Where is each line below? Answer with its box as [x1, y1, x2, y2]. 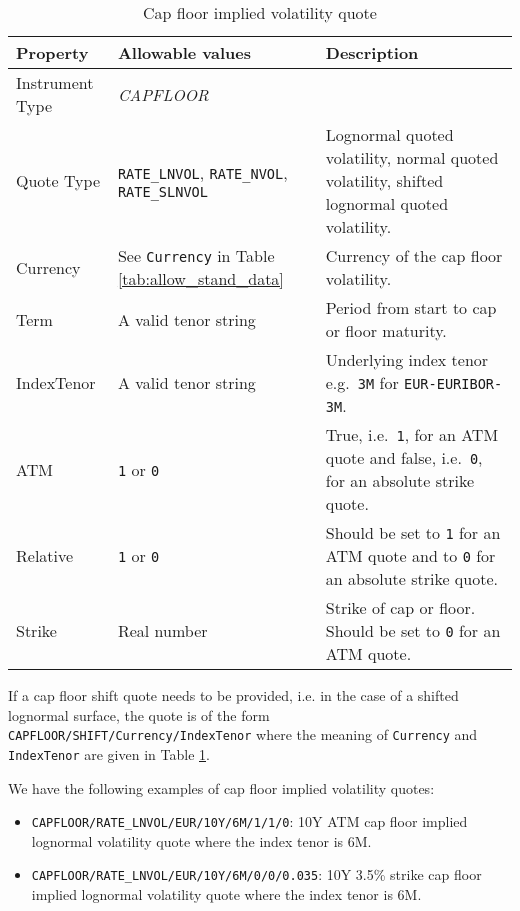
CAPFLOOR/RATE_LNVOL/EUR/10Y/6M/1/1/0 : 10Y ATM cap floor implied [31, 811, 468, 832]
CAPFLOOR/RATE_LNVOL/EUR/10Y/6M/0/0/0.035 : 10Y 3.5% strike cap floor [31, 864, 482, 885]
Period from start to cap [325, 296, 497, 319]
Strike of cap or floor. [325, 596, 476, 619]
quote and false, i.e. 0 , [325, 446, 483, 469]
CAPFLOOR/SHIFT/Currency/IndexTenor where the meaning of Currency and [8, 724, 478, 745]
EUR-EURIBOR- [403, 376, 503, 392]
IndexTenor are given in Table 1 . [8, 743, 210, 764]
